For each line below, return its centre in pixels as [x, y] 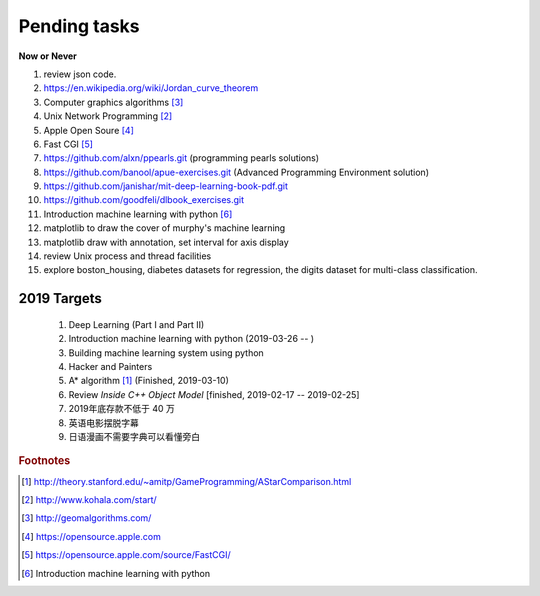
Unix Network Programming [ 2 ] [108, 116]
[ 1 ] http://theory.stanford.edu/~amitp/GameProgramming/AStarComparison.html [186, 481]
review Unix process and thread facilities [127, 256]
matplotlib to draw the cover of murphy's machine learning [164, 228]
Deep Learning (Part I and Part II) [136, 324]
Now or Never [47, 56]
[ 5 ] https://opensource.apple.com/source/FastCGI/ [126, 555]
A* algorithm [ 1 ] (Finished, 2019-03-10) [148, 381]
